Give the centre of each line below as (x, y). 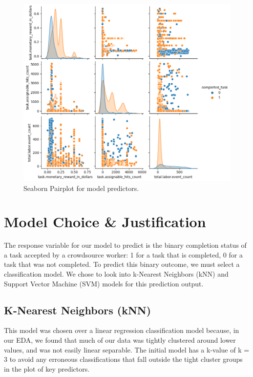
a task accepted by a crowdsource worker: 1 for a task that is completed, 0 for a (123, 254)
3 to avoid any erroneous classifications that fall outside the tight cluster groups (123, 359)
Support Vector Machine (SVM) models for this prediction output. (104, 283)
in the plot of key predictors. (47, 368)
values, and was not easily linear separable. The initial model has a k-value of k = (127, 349)
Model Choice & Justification (105, 222)
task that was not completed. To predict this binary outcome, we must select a (122, 264)
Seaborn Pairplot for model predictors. (81, 188)
